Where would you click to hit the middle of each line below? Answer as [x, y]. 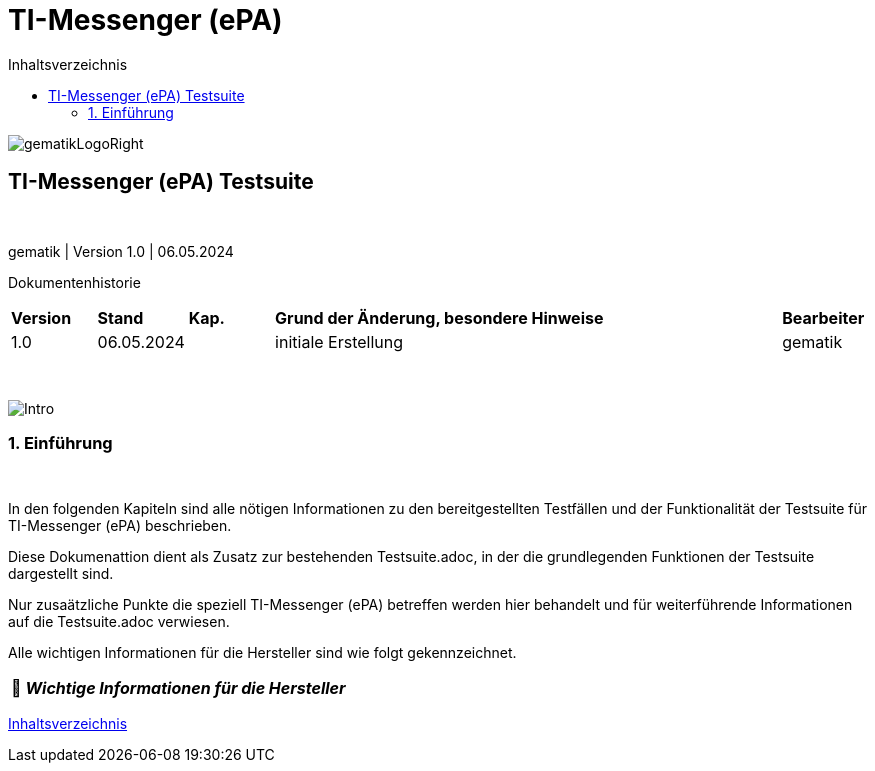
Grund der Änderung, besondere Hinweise [439, 317]
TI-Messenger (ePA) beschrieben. [120, 526]
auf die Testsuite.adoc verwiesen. [119, 622]
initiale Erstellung [339, 341]
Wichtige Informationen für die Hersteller [185, 688]
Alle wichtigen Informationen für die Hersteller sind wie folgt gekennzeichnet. [262, 653]
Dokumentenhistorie [74, 282]
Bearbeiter [823, 317]
